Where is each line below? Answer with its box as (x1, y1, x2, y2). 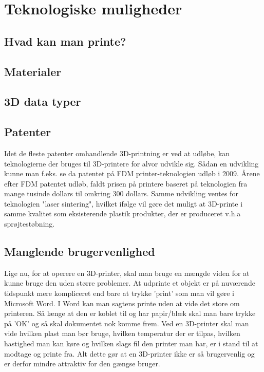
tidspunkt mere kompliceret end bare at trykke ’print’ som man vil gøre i (4, 288, 234, 299)
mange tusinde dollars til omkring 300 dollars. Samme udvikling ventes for (4, 188, 238, 199)
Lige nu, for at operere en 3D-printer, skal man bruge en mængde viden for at (4, 267, 250, 278)
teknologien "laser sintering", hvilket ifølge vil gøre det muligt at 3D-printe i (4, 198, 243, 209)
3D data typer (4, 94, 81, 109)
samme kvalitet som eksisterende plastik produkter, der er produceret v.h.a (4, 208, 241, 219)
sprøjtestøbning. (4, 218, 55, 229)
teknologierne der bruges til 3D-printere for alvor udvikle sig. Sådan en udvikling (4, 158, 259, 169)
